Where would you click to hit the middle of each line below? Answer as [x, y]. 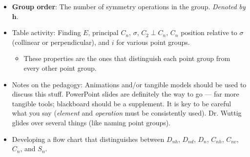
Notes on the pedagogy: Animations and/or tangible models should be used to [129, 84]
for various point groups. [153, 42]
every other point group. [60, 68]
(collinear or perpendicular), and [61, 42]
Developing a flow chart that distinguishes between [88, 139]
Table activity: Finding [46, 32]
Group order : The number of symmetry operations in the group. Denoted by [129, 6]
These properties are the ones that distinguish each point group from [127, 58]
